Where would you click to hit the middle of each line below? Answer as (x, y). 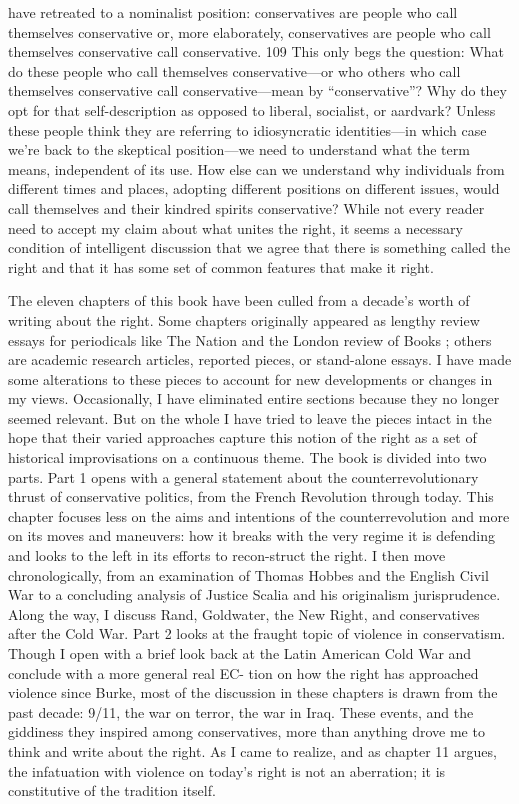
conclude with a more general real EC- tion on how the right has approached (243, 672)
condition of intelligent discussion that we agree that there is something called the (259, 247)
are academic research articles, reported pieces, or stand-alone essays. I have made (260, 359)
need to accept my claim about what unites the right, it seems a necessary (235, 227)
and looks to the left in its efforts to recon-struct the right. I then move (227, 555)
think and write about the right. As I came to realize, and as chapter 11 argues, (252, 750)
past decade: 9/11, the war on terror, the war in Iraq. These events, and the (241, 711)
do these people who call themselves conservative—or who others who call (234, 70)
